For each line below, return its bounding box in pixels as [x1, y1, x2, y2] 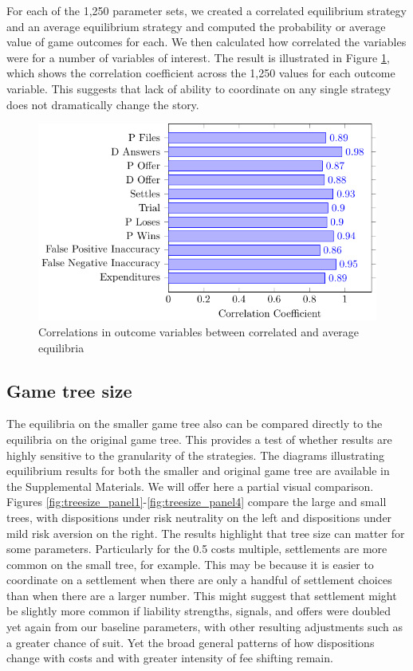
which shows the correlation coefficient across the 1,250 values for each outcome [6, 65, 395, 81]
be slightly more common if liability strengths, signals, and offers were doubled [6, 602, 391, 619]
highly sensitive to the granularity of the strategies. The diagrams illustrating [6, 446, 384, 463]
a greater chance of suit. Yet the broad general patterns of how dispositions [6, 634, 375, 650]
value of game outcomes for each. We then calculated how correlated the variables [6, 33, 407, 50]
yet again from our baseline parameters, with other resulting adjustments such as [6, 618, 403, 635]
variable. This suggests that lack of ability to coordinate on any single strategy [6, 80, 391, 96]
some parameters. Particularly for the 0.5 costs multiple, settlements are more [6, 540, 387, 557]
